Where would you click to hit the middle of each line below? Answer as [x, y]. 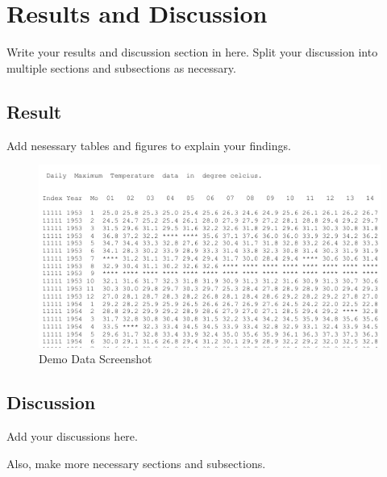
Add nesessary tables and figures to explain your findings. [149, 145]
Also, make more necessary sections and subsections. [136, 463]
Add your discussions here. [72, 436]
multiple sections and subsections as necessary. [121, 67]
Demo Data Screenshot [96, 359]
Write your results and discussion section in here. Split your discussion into [192, 52]
